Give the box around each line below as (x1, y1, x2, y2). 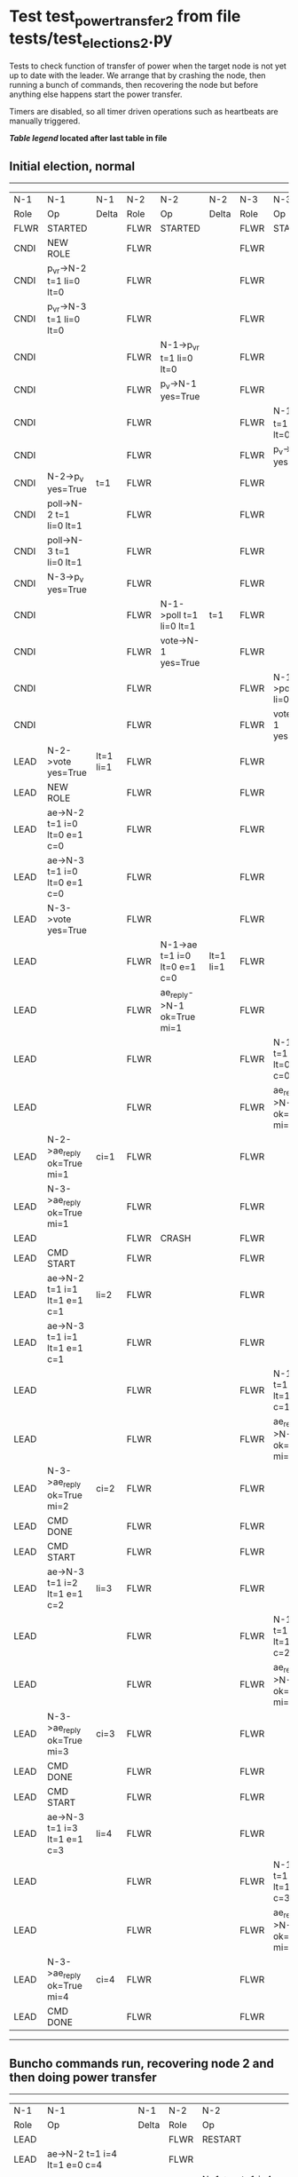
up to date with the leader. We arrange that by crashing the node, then (9, 70, 266, 81)
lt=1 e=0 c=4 (47, 2159, 103, 2172)
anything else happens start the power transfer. (9, 89, 184, 99)
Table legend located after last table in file (9, 133, 168, 144)
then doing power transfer (9, 2070, 157, 2085)
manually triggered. (9, 115, 81, 126)
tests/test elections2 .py (9, 28, 173, 51)
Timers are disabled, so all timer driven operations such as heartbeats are (9, 107, 278, 117)
